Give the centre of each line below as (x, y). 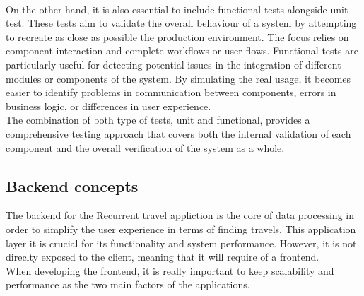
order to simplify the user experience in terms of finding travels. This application (181, 229)
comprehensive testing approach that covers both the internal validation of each (178, 133)
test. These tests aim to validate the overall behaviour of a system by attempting (181, 23)
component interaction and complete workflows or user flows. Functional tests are (182, 51)
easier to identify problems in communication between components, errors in (171, 92)
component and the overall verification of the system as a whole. (145, 147)
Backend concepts (72, 185)
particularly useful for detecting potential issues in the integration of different (174, 64)
